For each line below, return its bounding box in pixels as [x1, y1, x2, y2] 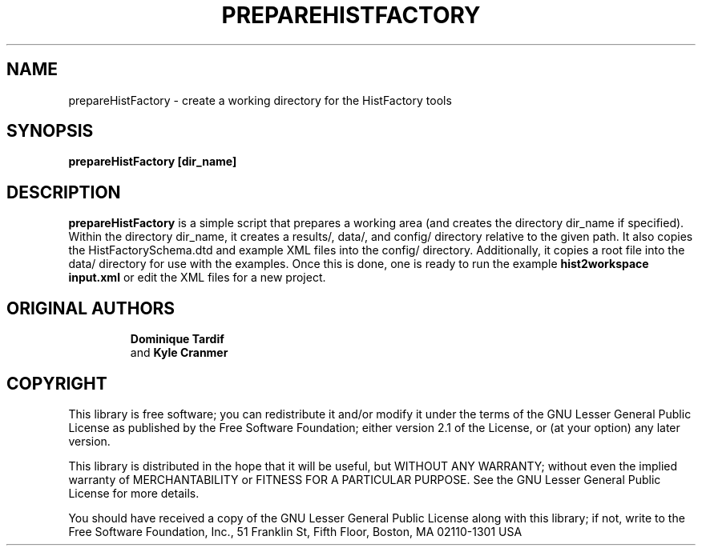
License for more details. [68, 486, 200, 500]
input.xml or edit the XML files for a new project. [68, 270, 326, 285]
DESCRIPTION [6, 182, 121, 202]
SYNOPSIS [6, 121, 94, 142]
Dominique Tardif [130, 332, 224, 346]
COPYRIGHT [6, 373, 107, 394]
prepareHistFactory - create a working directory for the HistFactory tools [68, 93, 452, 107]
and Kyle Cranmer [130, 346, 228, 360]
